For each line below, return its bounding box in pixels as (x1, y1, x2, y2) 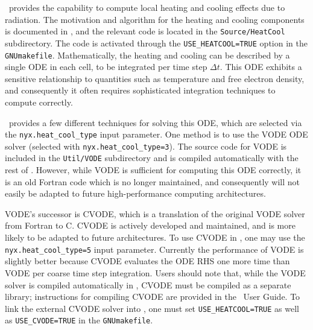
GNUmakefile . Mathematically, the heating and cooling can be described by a (5, 48, 290, 61)
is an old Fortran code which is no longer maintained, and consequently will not (5, 175, 300, 188)
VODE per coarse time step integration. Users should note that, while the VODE (5, 266, 306, 279)
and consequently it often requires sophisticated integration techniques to (5, 84, 276, 97)
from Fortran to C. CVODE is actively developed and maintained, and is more (5, 219, 296, 232)
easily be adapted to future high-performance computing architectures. (5, 187, 266, 200)
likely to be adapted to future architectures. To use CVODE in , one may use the (5, 231, 305, 244)
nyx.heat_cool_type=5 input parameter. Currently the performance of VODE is (5, 243, 304, 255)
